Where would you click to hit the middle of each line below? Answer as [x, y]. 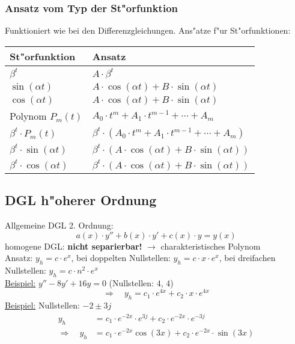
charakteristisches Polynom [211, 246]
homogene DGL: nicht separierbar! [74, 246]
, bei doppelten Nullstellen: [121, 258]
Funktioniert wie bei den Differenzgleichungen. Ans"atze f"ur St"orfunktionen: [148, 30]
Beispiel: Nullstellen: [42, 305]
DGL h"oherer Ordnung [81, 200]
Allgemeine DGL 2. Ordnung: [59, 225]
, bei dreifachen [247, 258]
